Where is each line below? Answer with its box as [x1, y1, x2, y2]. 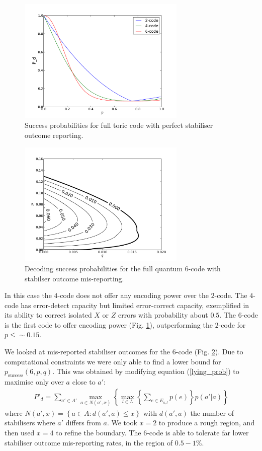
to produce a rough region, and [158, 417, 255, 428]
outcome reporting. [25, 129, 83, 140]
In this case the [5, 290, 52, 300]
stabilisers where [5, 417, 55, 428]
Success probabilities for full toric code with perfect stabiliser [25, 120, 213, 130]
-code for [218, 319, 246, 330]
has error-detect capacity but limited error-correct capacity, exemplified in [21, 299, 249, 310]
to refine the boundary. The [56, 427, 141, 438]
